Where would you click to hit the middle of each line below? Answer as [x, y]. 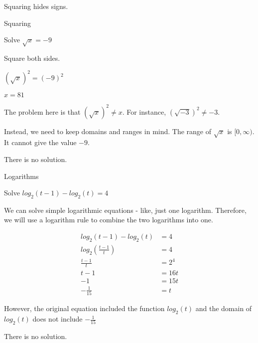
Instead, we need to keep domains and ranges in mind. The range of [108, 131]
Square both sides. [32, 58]
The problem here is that [42, 111]
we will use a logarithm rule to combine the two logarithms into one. [109, 220]
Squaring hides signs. [36, 6]
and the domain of [224, 308]
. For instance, [144, 111]
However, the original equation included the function [84, 308]
